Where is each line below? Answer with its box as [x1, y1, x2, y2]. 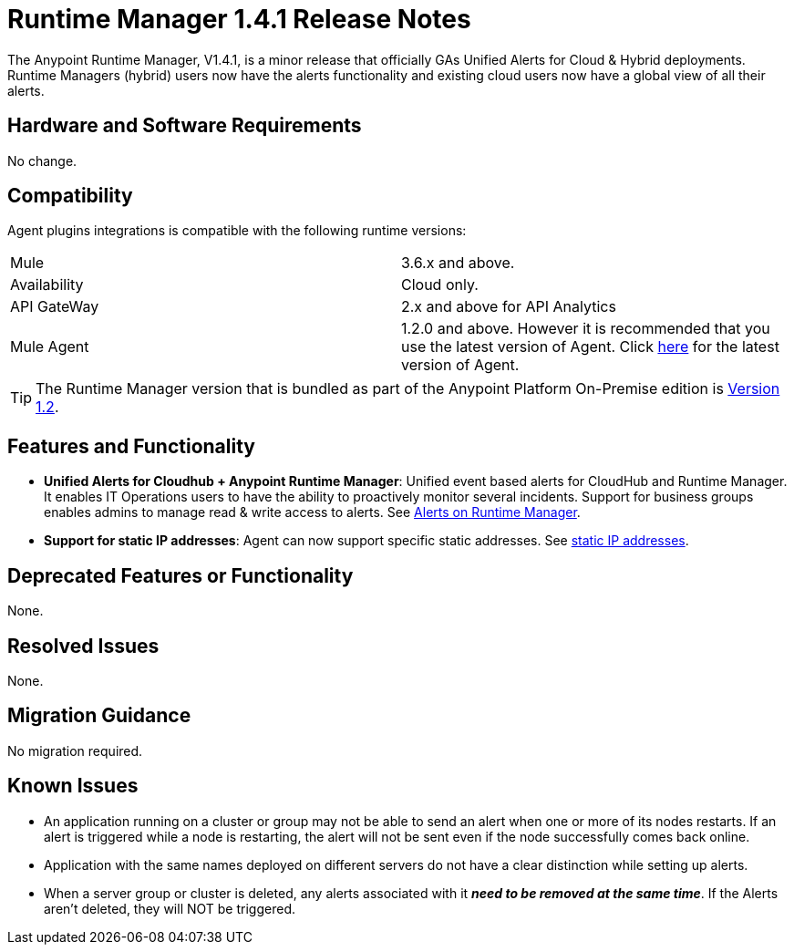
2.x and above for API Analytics [401, 297, 616, 316]
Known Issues [7, 774, 139, 798]
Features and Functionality [7, 434, 255, 458]
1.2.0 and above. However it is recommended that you [401, 319, 770, 338]
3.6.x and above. [401, 254, 515, 273]
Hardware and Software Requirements [7, 114, 362, 138]
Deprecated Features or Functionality [7, 564, 354, 587]
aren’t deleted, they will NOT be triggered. [44, 900, 295, 916]
